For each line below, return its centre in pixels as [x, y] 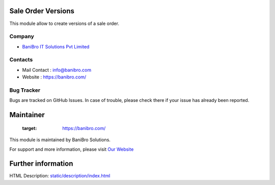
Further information [41, 164]
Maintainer [27, 115]
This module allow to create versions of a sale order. [64, 23]
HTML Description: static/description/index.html [60, 176]
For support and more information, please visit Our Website [72, 149]
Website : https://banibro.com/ [54, 77]
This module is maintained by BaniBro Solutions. [60, 140]
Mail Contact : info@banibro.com [57, 70]
